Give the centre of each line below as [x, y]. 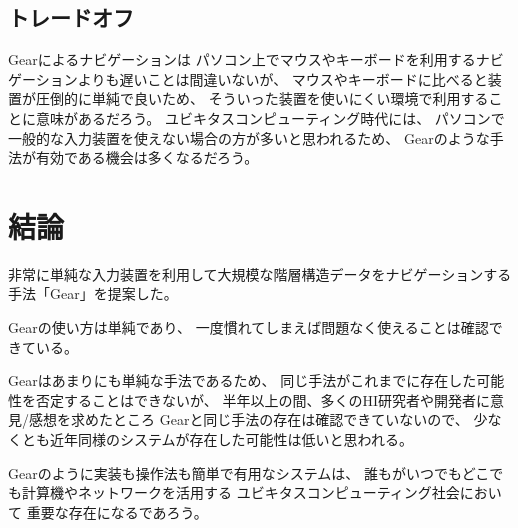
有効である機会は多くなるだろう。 [147, 157]
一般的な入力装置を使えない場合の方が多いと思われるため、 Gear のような [249, 137]
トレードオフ [71, 17]
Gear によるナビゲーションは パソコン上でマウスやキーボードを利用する [242, 59]
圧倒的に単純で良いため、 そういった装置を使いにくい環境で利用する [262, 98]
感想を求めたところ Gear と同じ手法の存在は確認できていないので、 [248, 419]
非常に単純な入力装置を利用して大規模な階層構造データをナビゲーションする [260, 273]
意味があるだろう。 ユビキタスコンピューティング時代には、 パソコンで [270, 117]
